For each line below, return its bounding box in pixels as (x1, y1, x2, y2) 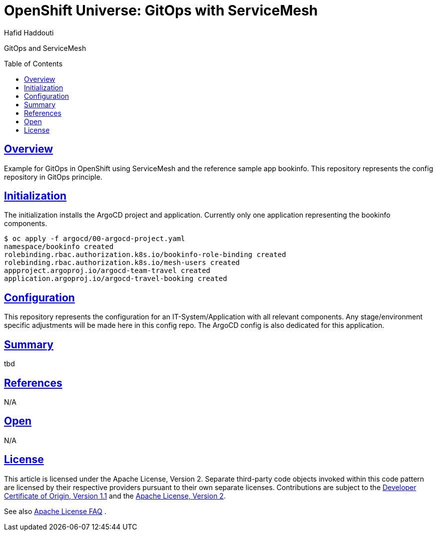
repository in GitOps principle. (4, 172, 102, 181)
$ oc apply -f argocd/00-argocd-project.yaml (4, 235, 185, 243)
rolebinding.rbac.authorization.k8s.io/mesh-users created (4, 259, 240, 267)
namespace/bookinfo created (4, 243, 114, 251)
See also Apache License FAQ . (4, 507, 106, 516)
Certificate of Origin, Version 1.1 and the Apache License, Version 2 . (4, 491, 226, 500)
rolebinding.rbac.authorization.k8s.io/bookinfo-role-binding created (4, 251, 286, 259)
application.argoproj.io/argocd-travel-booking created (4, 274, 227, 283)
